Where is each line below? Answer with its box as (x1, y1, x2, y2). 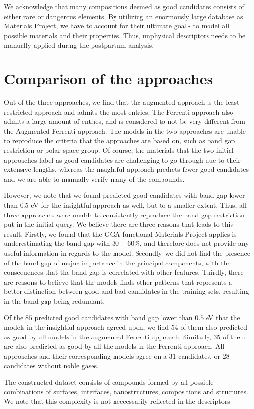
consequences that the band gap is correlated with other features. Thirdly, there (4, 267, 244, 277)
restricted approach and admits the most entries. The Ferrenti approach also (4, 106, 233, 117)
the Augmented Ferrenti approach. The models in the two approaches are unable (4, 125, 246, 136)
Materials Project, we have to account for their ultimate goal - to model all (4, 21, 230, 31)
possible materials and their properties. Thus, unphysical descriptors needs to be (4, 30, 246, 40)
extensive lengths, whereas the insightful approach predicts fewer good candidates (4, 164, 249, 174)
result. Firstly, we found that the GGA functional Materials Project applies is (4, 228, 237, 239)
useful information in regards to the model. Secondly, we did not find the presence (4, 248, 250, 258)
